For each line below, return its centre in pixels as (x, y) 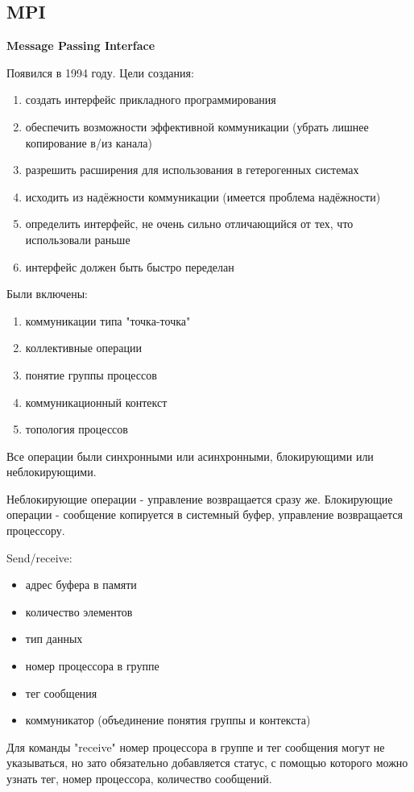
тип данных (54, 639)
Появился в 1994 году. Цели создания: (100, 72)
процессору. (36, 531)
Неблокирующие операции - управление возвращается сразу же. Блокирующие (200, 498)
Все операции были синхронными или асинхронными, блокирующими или (190, 456)
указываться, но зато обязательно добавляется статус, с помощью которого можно (207, 763)
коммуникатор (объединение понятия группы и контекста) (168, 720)
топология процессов (77, 429)
